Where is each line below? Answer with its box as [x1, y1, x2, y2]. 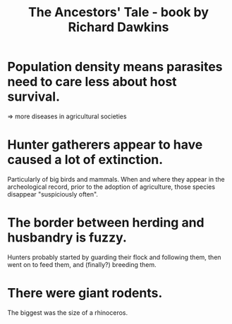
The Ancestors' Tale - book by [28, 4, 209, 20]
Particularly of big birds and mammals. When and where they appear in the [7, 175, 226, 183]
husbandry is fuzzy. [7, 230, 127, 246]
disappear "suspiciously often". [7, 189, 99, 198]
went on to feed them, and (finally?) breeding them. [7, 260, 157, 268]
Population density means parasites [7, 59, 224, 75]
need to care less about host [7, 74, 178, 90]
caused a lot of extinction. [7, 152, 164, 168]
